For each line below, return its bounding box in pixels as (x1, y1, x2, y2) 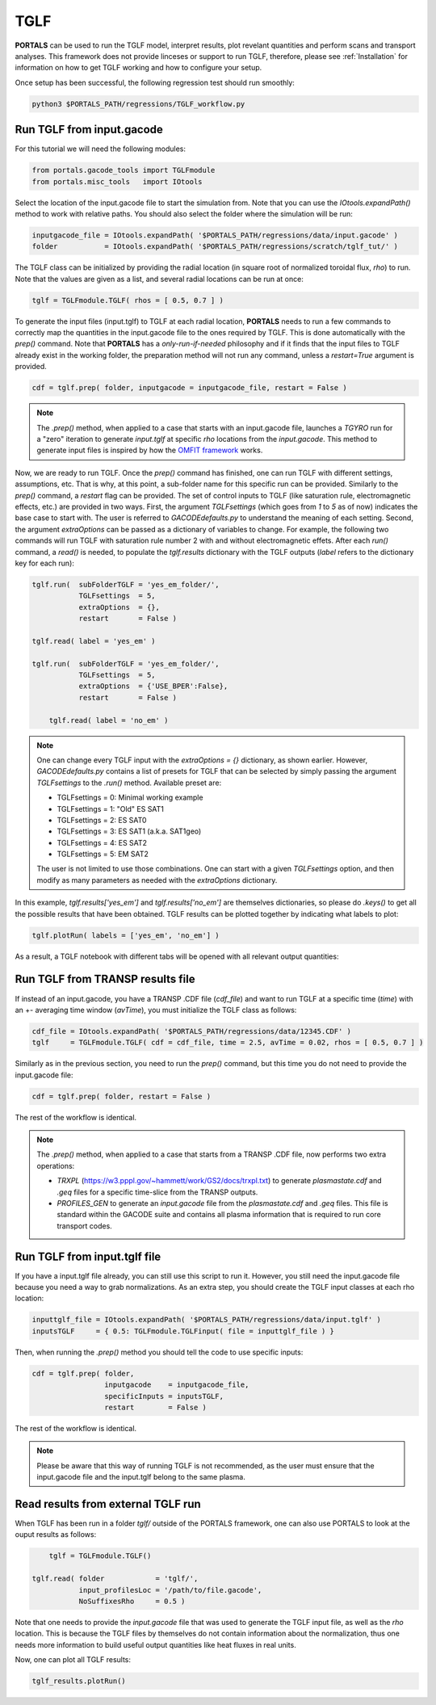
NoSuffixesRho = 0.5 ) (78, 1596, 186, 1606)
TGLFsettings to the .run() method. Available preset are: (36, 778, 222, 787)
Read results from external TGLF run (15, 1497, 201, 1510)
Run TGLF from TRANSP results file (15, 972, 195, 986)
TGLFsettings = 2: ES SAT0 (57, 815, 147, 825)
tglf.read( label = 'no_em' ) (48, 716, 169, 724)
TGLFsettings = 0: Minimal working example (57, 792, 203, 803)
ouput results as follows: (15, 1530, 97, 1539)
